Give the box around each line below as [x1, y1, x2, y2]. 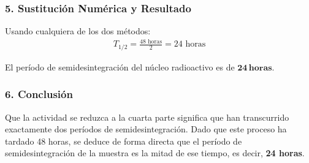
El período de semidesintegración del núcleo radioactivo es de [5, 60, 235, 73]
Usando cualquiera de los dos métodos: [5, 25, 151, 37]
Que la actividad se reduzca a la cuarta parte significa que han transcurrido [5, 110, 289, 123]
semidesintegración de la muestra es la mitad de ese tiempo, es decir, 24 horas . [5, 146, 305, 159]
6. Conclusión [5, 86, 73, 102]
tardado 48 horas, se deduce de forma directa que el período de [5, 134, 242, 147]
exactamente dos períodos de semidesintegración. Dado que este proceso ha [5, 123, 287, 135]
